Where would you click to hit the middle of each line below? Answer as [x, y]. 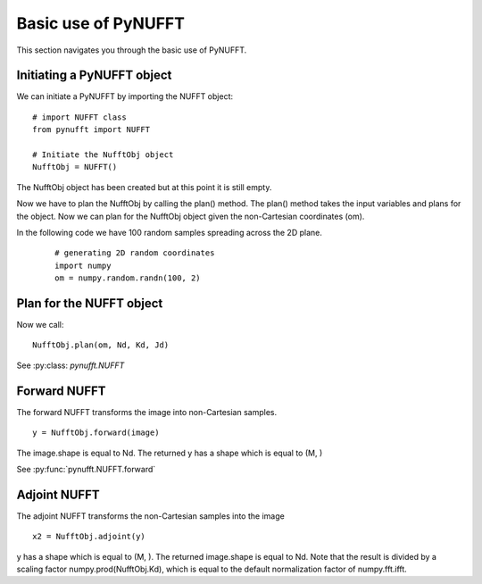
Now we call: [40, 325]
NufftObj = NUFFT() [75, 167]
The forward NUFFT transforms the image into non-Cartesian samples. [146, 412]
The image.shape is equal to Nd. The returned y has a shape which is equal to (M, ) [170, 453]
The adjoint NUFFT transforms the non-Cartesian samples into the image [150, 516]
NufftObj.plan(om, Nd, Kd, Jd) [101, 345]
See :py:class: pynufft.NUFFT [71, 365]
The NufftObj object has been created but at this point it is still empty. [144, 187]
